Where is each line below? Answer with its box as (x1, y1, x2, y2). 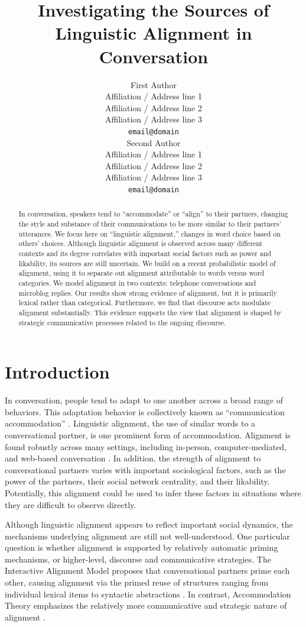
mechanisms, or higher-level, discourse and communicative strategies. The (5, 552, 271, 565)
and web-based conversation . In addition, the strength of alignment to (5, 452, 261, 464)
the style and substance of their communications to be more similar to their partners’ (18, 219, 281, 229)
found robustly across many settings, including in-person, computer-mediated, (5, 440, 287, 453)
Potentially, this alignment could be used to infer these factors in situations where (5, 486, 301, 499)
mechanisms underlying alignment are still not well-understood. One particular (5, 529, 290, 542)
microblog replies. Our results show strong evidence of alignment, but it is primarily (18, 287, 277, 298)
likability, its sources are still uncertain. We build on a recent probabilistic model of (18, 258, 276, 268)
